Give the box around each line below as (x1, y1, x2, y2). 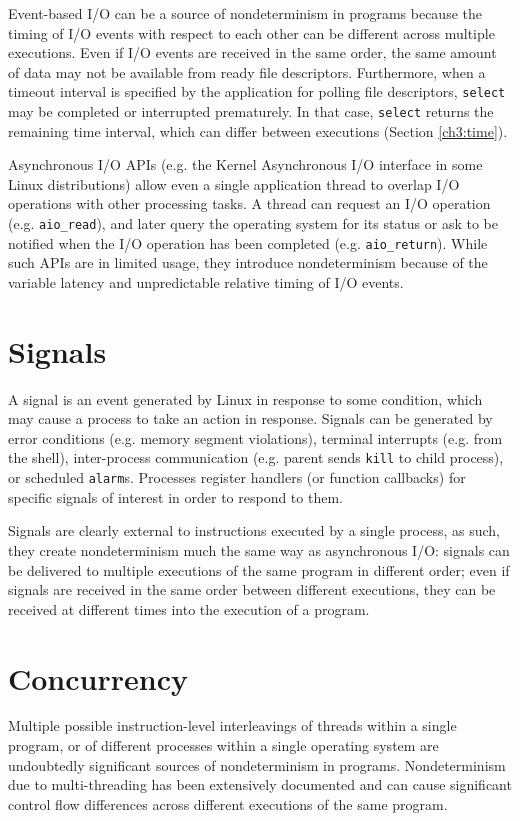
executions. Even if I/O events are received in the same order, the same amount (8, 42, 497, 63)
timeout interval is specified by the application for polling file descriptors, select (8, 81, 506, 102)
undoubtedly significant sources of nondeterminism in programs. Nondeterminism (8, 754, 506, 775)
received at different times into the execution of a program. (8, 598, 370, 619)
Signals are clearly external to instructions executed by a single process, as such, (8, 520, 500, 541)
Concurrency (8, 657, 188, 698)
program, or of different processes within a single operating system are (8, 735, 439, 756)
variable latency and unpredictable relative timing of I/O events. (8, 271, 404, 292)
